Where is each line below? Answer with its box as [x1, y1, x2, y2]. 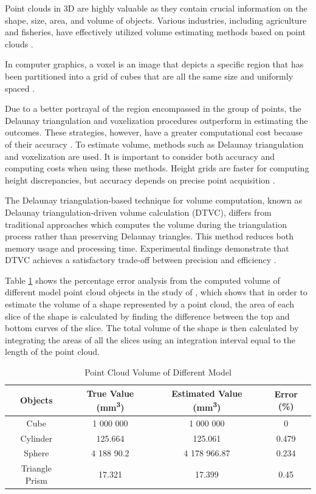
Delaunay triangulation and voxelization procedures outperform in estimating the [5, 114, 308, 126]
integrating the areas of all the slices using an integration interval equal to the [5, 333, 296, 346]
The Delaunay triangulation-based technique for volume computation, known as [5, 194, 302, 207]
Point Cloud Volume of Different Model [84, 366, 232, 379]
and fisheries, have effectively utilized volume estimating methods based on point [5, 26, 306, 38]
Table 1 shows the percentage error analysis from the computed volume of [5, 273, 280, 286]
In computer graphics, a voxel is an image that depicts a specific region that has [5, 58, 304, 70]
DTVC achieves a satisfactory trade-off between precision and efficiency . [5, 253, 276, 266]
